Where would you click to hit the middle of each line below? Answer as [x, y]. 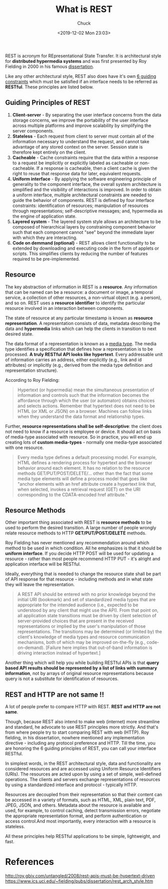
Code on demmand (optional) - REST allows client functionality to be [84, 243]
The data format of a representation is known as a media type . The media [81, 344]
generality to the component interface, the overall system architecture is [87, 184]
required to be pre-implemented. [46, 259]
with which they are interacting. [45, 238]
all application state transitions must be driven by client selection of [87, 616]
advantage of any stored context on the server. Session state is [77, 147]
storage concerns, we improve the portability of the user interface [80, 120]
